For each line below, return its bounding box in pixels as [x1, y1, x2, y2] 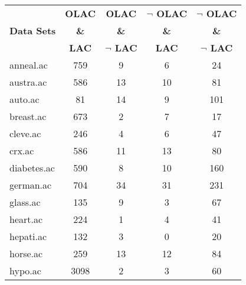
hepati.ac [9, 229, 47, 243]
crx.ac [9, 144, 34, 157]
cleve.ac [9, 127, 41, 140]
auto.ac [9, 92, 40, 106]
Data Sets [9, 24, 56, 37]
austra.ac [9, 75, 47, 89]
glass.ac [9, 195, 41, 209]
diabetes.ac [9, 161, 55, 174]
